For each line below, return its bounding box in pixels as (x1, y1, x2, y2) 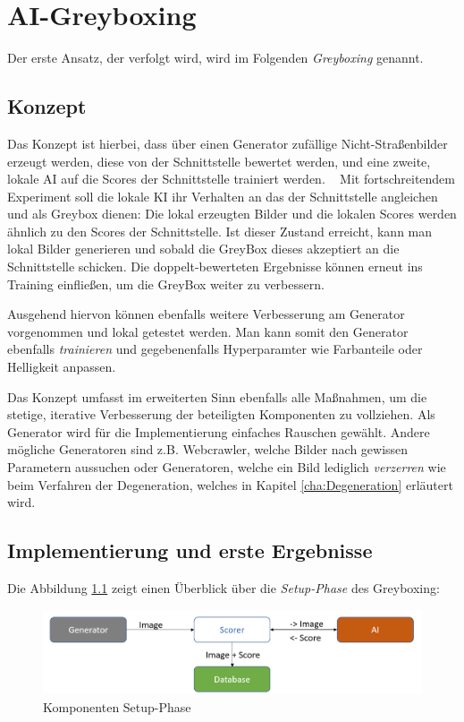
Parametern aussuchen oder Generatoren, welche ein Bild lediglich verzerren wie (7, 458, 446, 477)
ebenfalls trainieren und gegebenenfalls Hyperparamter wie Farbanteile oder (7, 340, 423, 358)
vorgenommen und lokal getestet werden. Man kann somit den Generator (7, 322, 409, 340)
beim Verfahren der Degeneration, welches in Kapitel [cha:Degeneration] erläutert (7, 475, 453, 494)
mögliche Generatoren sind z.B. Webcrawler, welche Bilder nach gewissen (7, 440, 409, 459)
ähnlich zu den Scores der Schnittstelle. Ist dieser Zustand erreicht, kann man (7, 221, 433, 240)
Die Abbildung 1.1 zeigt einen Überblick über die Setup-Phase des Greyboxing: (7, 579, 440, 597)
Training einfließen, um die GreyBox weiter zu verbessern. (7, 274, 325, 293)
